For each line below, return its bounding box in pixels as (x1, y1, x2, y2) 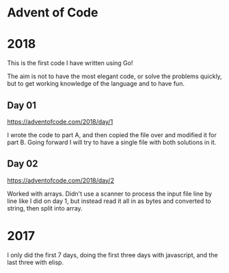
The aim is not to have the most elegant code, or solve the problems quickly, (7, 72, 222, 80)
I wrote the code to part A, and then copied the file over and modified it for (7, 130, 217, 139)
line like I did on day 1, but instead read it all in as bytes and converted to (7, 197, 211, 205)
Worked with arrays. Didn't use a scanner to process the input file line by (7, 189, 213, 198)
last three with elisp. (7, 258, 64, 266)
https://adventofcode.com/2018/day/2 (7, 176, 115, 185)
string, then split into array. (7, 204, 83, 212)
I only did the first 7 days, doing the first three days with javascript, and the (7, 250, 218, 259)
